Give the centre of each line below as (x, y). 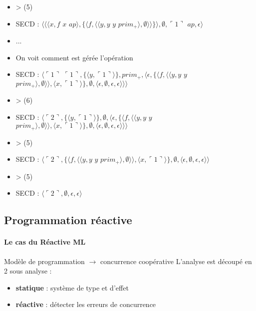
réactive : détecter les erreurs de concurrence (86, 304)
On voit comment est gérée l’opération (74, 57)
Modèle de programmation (44, 261)
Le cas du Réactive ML (45, 242)
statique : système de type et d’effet (72, 287)
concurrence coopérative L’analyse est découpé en (176, 261)
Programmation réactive (68, 220)
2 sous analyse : (28, 271)
